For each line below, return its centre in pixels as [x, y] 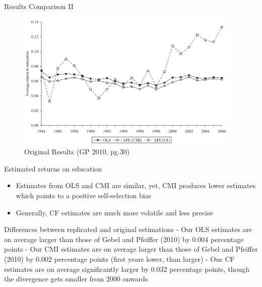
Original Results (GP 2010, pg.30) [77, 152]
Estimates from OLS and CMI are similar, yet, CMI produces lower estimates [136, 185]
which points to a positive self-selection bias [84, 195]
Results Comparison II [39, 6]
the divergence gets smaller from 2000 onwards [76, 279]
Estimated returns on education [53, 168]
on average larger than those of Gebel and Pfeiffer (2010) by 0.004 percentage [124, 239]
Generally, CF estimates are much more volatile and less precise [114, 212]
